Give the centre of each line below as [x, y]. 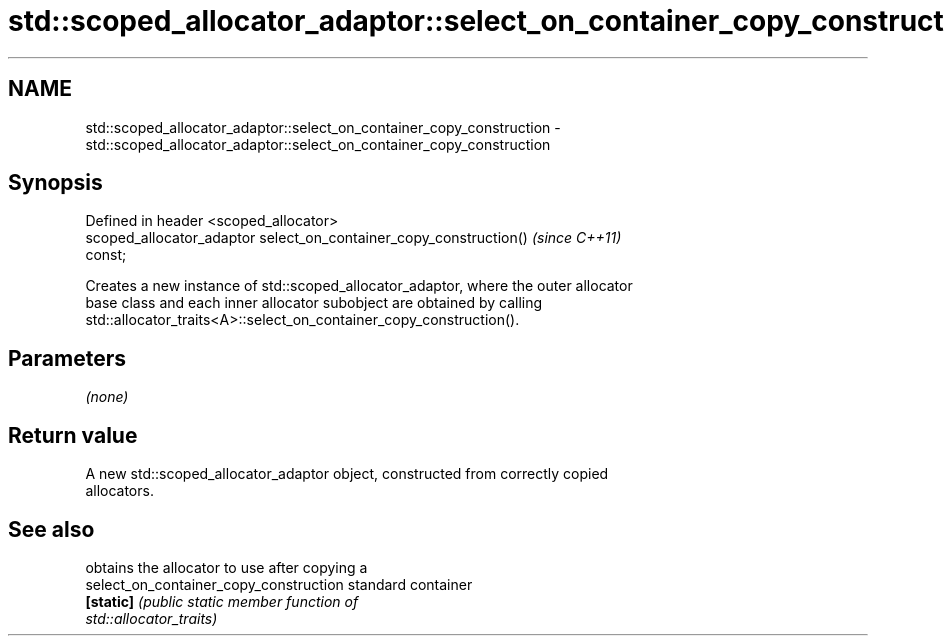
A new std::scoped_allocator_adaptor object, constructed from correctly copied [347, 474]
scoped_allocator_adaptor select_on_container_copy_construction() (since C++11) [353, 238]
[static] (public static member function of [222, 601]
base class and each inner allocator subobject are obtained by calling [314, 303]
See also [51, 529]
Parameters [67, 358]
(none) [107, 397]
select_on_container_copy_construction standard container [279, 584]
